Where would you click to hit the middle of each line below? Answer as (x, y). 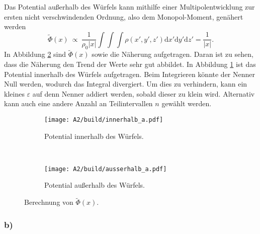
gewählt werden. (187, 103)
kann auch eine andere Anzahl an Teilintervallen (78, 103)
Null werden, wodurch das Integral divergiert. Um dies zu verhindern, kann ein (126, 84)
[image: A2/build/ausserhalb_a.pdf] (106, 169)
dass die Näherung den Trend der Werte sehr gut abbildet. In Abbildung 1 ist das (130, 64)
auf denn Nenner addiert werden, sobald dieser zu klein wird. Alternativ (144, 93)
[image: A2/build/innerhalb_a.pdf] (104, 120)
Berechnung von (49, 202)
